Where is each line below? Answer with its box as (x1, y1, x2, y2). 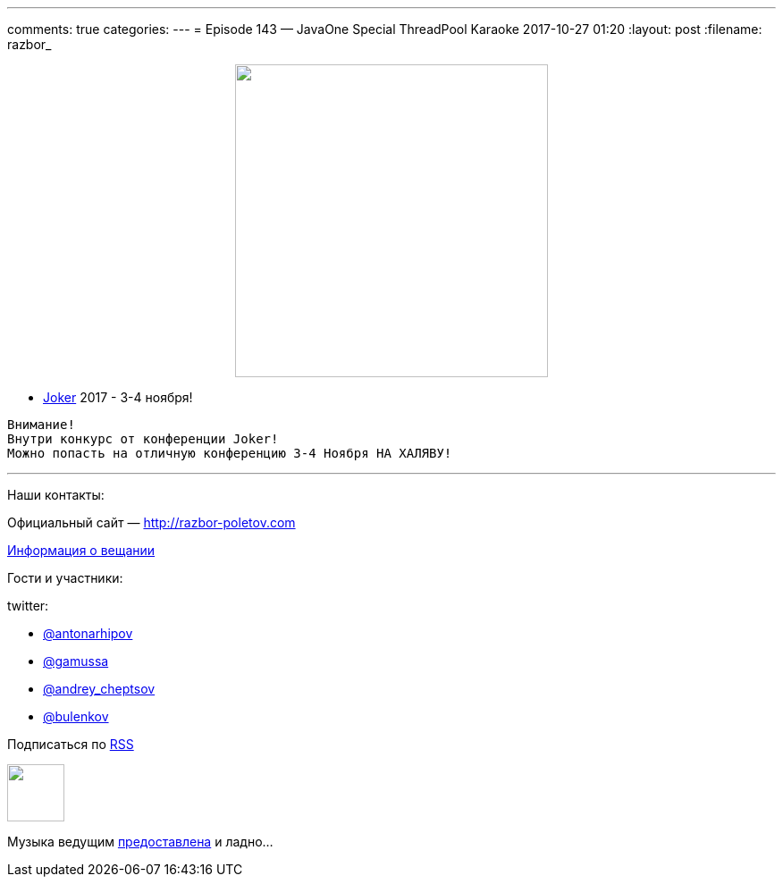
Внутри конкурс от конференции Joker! (7, 432, 279, 446)
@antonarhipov (43, 626, 133, 641)
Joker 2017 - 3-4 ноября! (43, 390, 193, 405)
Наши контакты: (7, 487, 105, 502)
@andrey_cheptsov (43, 681, 156, 696)
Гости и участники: (7, 570, 123, 585)
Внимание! (7, 417, 75, 432)
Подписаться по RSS (7, 737, 134, 752)
